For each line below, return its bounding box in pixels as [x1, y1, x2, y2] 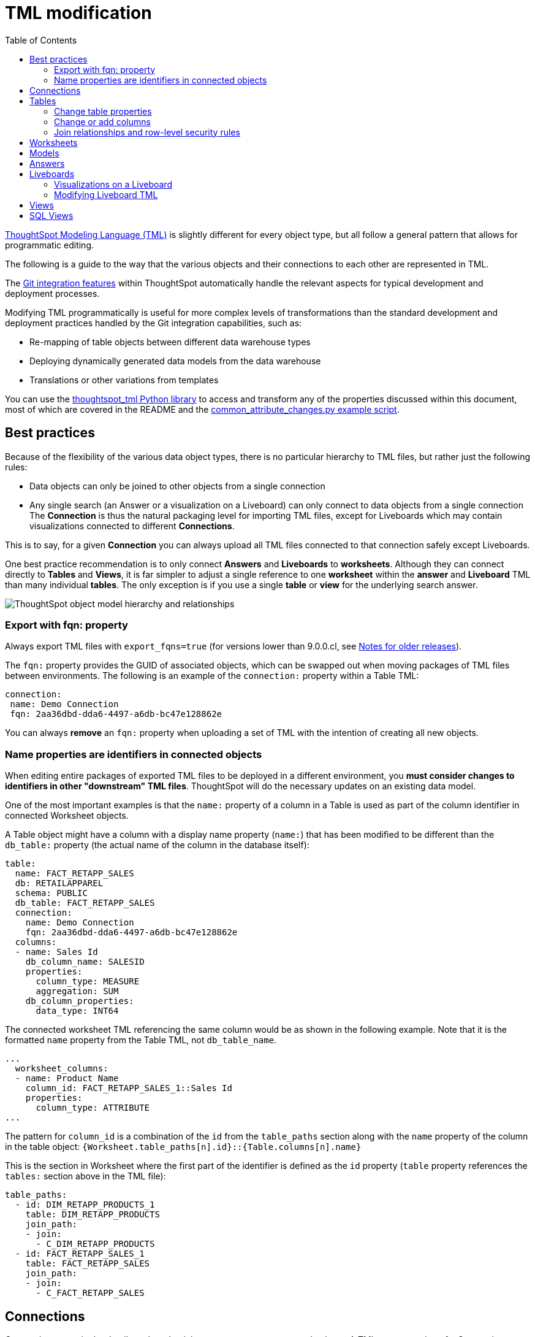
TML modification [5, 2, 152, 23]
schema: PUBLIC [15, 888, 88, 898]
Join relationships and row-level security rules [54, 126, 240, 137]
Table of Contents [5, 34, 77, 45]
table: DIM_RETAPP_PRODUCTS [25, 1209, 160, 1220]
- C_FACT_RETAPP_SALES [36, 1288, 145, 1298]
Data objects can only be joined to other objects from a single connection [29, 480, 325, 491]
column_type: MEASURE [36, 976, 140, 987]
